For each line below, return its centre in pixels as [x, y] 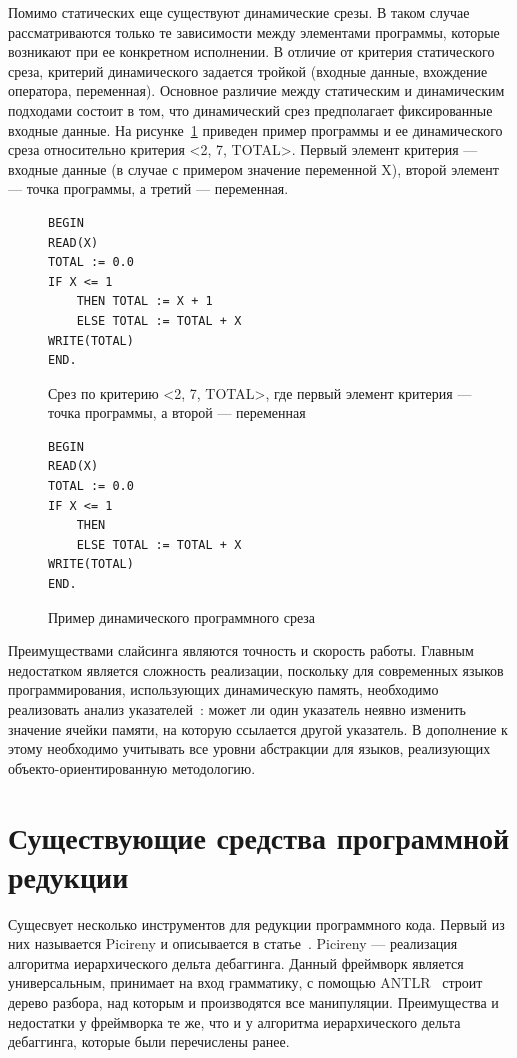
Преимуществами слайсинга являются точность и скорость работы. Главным [241, 650]
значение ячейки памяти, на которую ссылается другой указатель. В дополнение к [258, 728]
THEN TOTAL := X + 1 [144, 301]
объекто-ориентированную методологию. [132, 767]
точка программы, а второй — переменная [177, 412]
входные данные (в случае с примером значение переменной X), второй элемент [253, 168]
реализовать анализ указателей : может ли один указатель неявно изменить [237, 709]
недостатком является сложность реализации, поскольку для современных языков [256, 669]
